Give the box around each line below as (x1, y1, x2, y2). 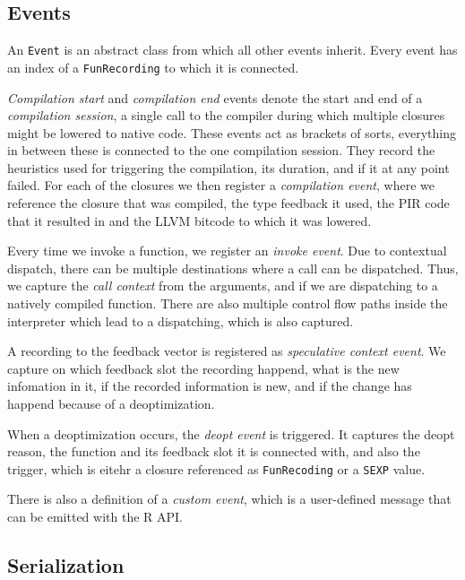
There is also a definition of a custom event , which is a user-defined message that (7, 489, 452, 508)
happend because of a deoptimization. (7, 394, 215, 413)
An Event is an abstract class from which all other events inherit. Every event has (7, 40, 458, 59)
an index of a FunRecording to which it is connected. (7, 57, 299, 76)
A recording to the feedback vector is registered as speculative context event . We (7, 342, 446, 360)
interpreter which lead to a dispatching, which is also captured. (7, 311, 354, 330)
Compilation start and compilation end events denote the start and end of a (7, 88, 423, 107)
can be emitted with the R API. (7, 507, 183, 526)
